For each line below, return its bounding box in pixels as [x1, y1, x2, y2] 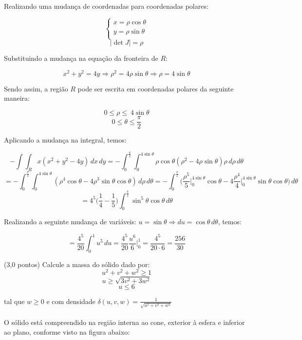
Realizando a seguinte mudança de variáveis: [4, 216, 136, 227]
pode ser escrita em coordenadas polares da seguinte [77, 83, 234, 93]
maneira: [4, 93, 30, 103]
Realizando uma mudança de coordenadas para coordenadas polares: [4, 1, 208, 11]
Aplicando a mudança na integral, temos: [4, 135, 127, 145]
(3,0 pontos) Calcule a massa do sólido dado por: [4, 259, 150, 269]
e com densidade [46, 296, 95, 306]
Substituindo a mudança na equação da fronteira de [4, 53, 158, 63]
